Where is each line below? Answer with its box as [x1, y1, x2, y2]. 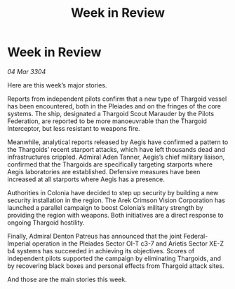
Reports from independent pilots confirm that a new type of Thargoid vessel [7, 94, 227, 103]
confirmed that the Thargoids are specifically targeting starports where [7, 160, 213, 169]
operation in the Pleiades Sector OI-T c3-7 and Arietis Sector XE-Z [32, 239, 224, 248]
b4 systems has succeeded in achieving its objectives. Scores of [7, 246, 195, 255]
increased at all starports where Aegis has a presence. [7, 175, 165, 183]
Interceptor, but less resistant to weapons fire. [7, 124, 140, 132]
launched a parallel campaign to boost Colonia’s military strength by [7, 203, 203, 211]
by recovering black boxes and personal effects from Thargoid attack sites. [7, 261, 224, 270]
